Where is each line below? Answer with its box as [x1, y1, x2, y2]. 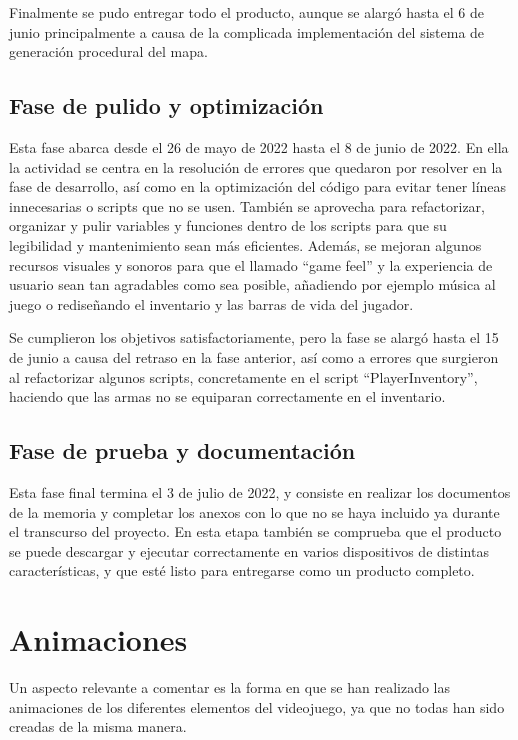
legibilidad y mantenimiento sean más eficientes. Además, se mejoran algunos [9, 234, 482, 255]
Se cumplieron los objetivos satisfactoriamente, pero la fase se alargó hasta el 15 [9, 327, 499, 348]
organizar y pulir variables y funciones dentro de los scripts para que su [9, 215, 447, 236]
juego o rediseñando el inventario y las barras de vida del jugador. [9, 293, 414, 314]
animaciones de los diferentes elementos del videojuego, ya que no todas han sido [9, 696, 505, 717]
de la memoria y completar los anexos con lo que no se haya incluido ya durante [9, 501, 500, 522]
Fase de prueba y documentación [9, 435, 356, 466]
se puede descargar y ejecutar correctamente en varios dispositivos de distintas [9, 540, 489, 561]
